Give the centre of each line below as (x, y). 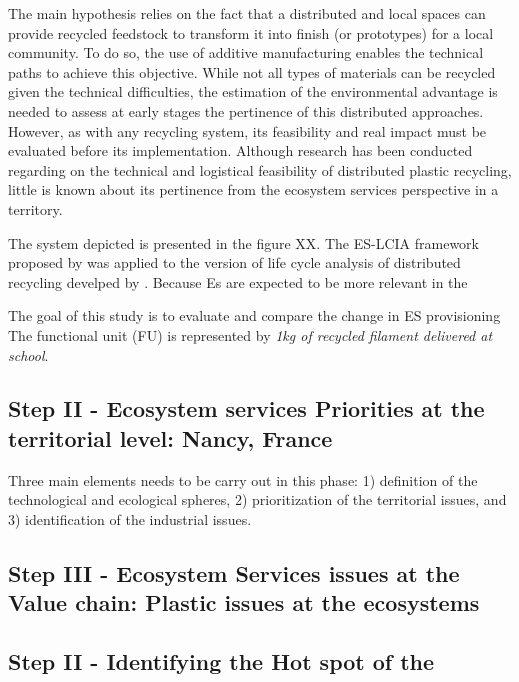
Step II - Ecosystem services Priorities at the (246, 408)
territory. (35, 208)
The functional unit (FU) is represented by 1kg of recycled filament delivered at (250, 334)
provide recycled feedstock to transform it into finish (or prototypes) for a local (251, 32)
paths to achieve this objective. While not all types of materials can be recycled (252, 71)
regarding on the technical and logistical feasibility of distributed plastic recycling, (260, 169)
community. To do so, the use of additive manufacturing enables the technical (246, 52)
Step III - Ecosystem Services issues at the (234, 572)
